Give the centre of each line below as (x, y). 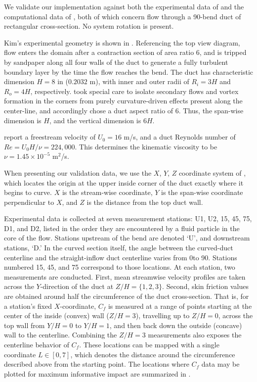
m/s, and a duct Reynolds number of (180, 137)
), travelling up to (163, 315)
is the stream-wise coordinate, (107, 192)
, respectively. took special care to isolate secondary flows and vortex (134, 91)
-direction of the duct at (77, 286)
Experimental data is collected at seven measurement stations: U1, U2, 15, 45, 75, (128, 218)
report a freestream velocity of (50, 137)
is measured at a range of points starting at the (180, 306)
